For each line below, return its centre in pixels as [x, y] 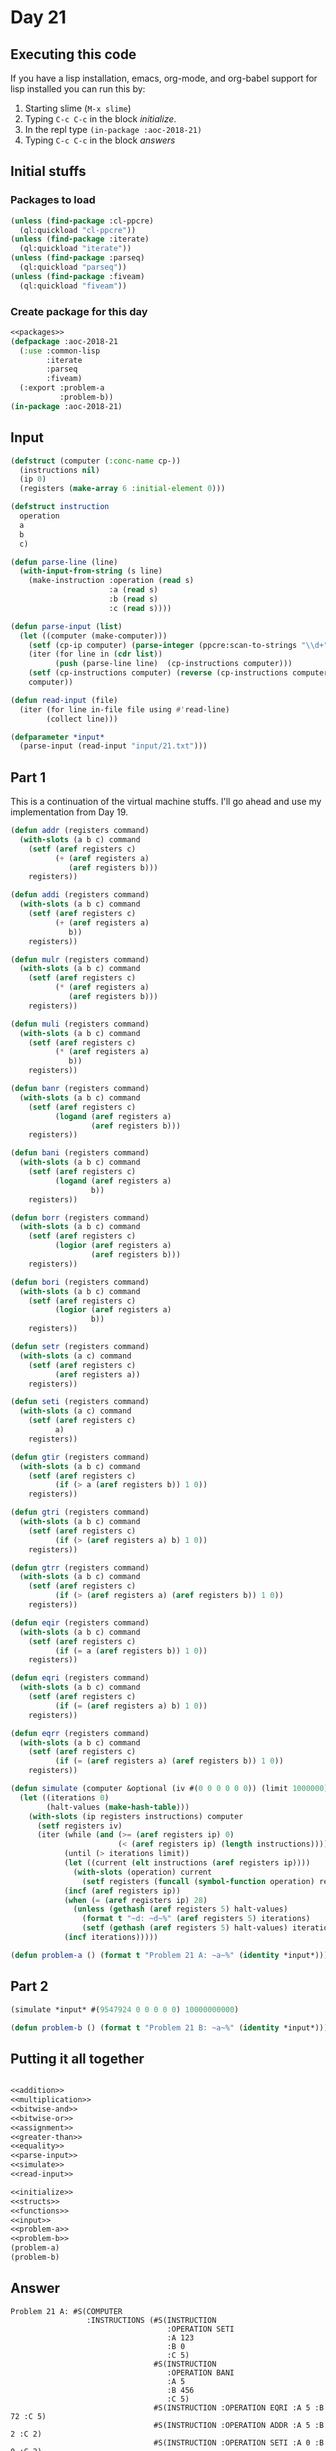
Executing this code [73, 54]
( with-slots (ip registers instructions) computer [136, 1816]
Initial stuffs [48, 171]
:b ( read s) [133, 599]
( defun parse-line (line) [64, 562]
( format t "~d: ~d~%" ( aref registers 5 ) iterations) [196, 1919]
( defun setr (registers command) [80, 1347]
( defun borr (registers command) [80, 1217]
